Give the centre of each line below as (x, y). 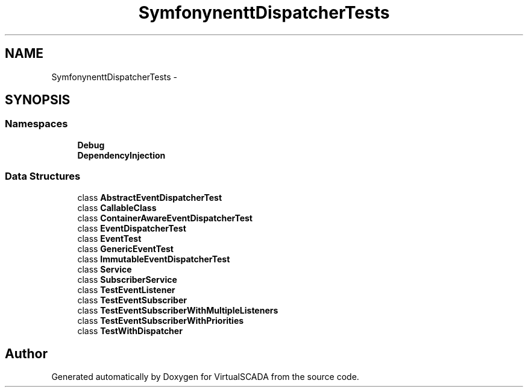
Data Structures (43, 176)
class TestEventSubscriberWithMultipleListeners (178, 310)
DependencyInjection (121, 155)
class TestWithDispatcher (130, 330)
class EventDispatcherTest (132, 228)
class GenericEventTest (125, 248)
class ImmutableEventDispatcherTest (154, 259)
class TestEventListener (126, 289)
